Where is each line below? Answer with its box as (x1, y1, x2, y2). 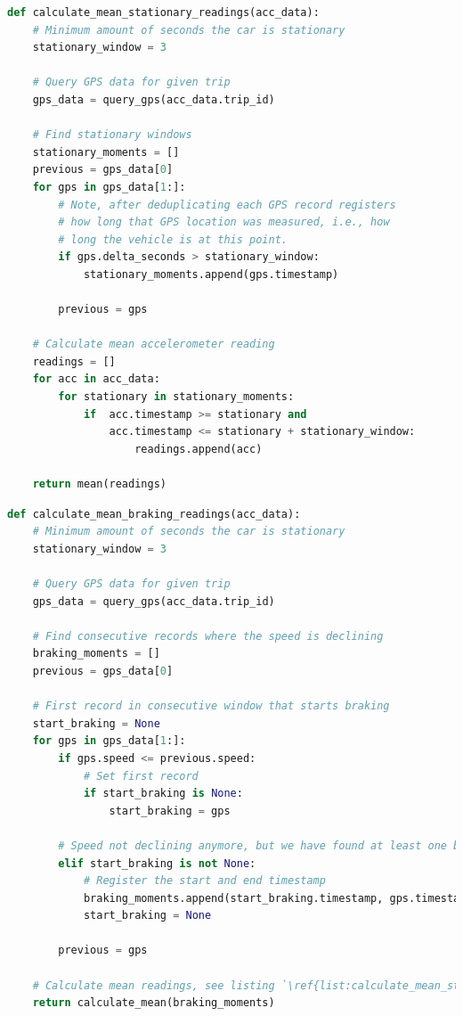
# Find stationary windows (32, 128, 192, 142)
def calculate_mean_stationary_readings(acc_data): (7, 6, 320, 19)
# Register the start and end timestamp (83, 874, 326, 888)
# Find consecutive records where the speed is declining (32, 629, 384, 643)
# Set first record (83, 769, 199, 782)
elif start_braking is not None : (58, 856, 256, 870)
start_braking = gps (109, 804, 231, 817)
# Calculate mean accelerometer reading (32, 338, 275, 351)
